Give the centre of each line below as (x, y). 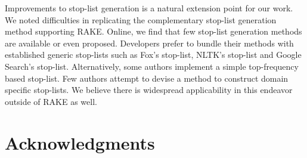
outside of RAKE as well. (51, 101)
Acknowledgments (80, 142)
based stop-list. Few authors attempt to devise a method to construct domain (147, 78)
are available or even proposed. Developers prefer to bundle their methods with (149, 43)
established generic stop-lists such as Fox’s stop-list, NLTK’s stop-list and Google (153, 55)
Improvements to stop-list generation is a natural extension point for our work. (149, 8)
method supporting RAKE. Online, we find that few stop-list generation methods (153, 31)
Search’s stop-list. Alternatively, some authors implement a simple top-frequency (152, 66)
